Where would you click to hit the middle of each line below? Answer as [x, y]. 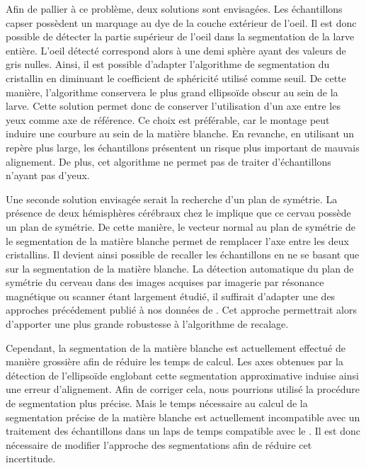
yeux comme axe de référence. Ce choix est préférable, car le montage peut [168, 119]
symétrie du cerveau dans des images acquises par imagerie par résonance [165, 282]
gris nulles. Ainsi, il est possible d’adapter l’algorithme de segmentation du [168, 64]
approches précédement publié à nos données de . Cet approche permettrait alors [181, 310]
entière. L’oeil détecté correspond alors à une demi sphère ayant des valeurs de [176, 50]
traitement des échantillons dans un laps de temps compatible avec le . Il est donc [183, 431]
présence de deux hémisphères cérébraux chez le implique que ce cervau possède [178, 213]
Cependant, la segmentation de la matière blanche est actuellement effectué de [176, 347]
